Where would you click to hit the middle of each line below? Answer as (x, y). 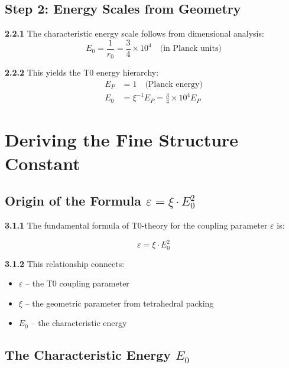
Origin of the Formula (73, 201)
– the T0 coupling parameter (77, 283)
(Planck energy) (174, 84)
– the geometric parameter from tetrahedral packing (119, 303)
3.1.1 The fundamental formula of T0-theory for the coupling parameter (136, 225)
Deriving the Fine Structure (122, 140)
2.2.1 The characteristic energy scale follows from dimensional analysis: (134, 33)
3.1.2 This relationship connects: (65, 263)
